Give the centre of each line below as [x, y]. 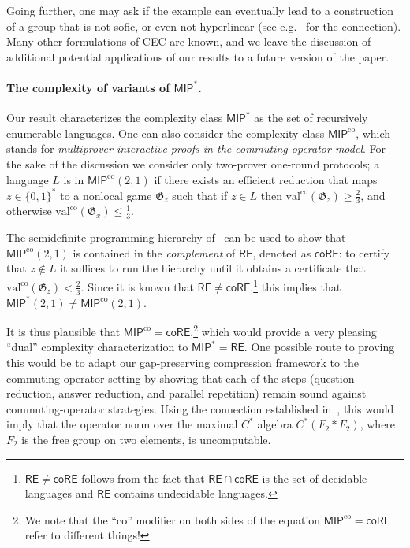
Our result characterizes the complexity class [115, 118]
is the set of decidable [315, 478]
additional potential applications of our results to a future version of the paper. [198, 56]
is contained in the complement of [154, 252]
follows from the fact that [143, 478]
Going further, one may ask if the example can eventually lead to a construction [200, 10]
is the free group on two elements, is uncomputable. [146, 439]
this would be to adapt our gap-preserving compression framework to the [183, 362]
